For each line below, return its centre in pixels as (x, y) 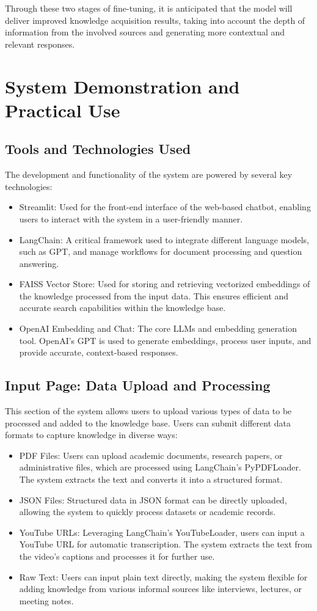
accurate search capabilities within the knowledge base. (122, 308)
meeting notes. (46, 600)
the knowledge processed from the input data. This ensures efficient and (154, 295)
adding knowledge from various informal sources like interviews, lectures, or (161, 589)
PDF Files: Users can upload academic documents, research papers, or (151, 455)
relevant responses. (40, 44)
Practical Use (63, 110)
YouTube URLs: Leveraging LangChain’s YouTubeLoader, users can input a (162, 532)
